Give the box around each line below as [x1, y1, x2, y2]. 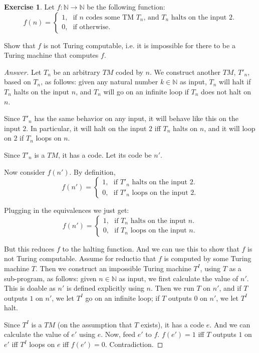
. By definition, [69, 166, 116, 177]
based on [4, 76, 31, 87]
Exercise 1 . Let [4, 2, 55, 12]
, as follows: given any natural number [41, 76, 158, 87]
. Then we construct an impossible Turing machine [36, 263, 191, 273]
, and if [219, 283, 241, 293]
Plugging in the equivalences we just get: [4, 205, 129, 215]
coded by [116, 66, 143, 77]
